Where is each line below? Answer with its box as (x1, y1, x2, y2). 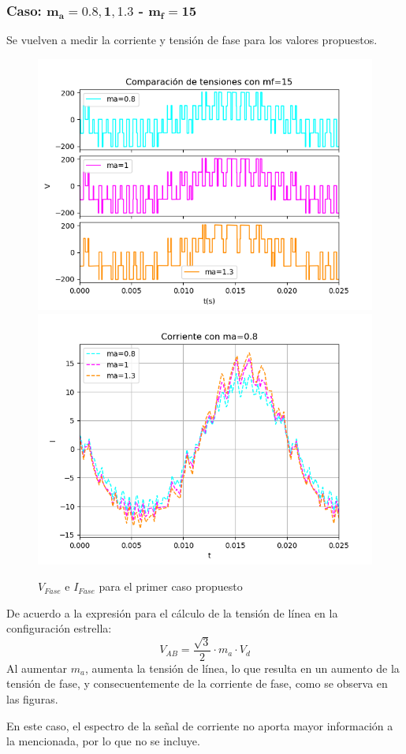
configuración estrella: (6, 620, 112, 636)
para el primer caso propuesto (99, 578, 243, 595)
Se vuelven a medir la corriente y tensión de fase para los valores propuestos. (6, 32, 378, 48)
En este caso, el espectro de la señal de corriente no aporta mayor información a (6, 717, 393, 733)
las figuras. (6, 690, 58, 707)
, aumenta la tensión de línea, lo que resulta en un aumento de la (84, 659, 400, 676)
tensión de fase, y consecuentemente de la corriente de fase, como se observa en (6, 675, 388, 692)
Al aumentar (6, 659, 68, 676)
